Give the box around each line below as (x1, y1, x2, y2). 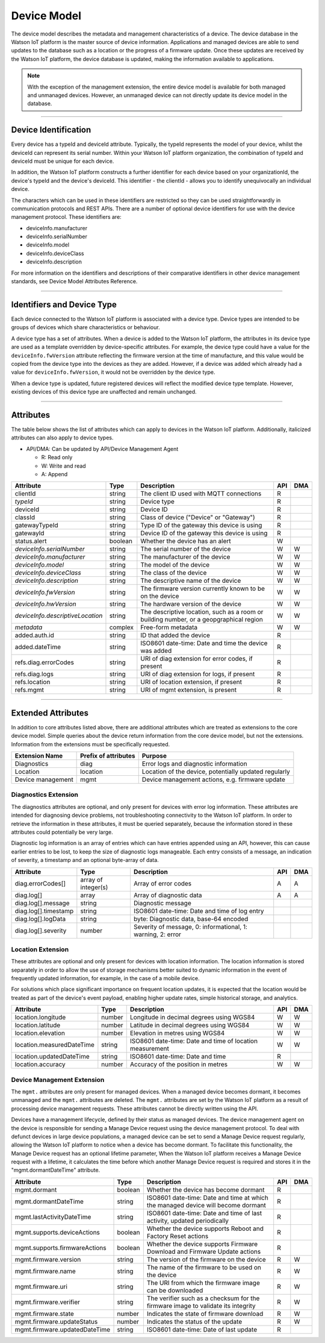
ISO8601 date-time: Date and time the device (140, 639, 268, 647)
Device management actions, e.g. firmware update (141, 775, 285, 784)
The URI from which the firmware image (146, 1279, 260, 1287)
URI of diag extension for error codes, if (140, 655, 253, 663)
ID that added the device (140, 631, 211, 640)
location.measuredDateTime (14, 1040, 94, 1049)
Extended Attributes (11, 708, 88, 718)
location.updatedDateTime (14, 1052, 90, 1061)
